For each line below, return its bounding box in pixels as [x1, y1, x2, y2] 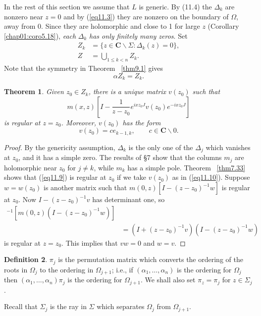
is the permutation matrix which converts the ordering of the [58, 254, 243, 264]
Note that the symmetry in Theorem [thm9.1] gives [4, 63, 163, 73]
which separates [97, 301, 145, 312]
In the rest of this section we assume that [4, 1, 130, 11]
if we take [116, 172, 147, 182]
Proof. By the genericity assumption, [4, 142, 115, 152]
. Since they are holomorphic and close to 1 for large [41, 21, 200, 31]
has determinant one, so [92, 194, 165, 205]
